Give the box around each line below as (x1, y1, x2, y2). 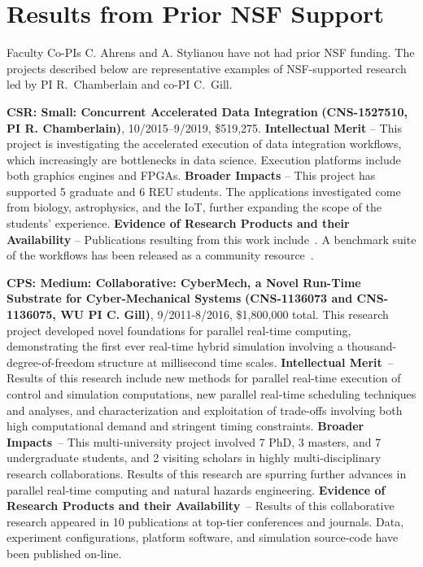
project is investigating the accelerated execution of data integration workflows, (7, 135, 402, 152)
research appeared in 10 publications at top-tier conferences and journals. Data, (7, 512, 404, 530)
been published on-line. (7, 544, 122, 561)
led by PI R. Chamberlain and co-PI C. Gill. (7, 76, 233, 93)
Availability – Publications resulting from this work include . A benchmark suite (7, 230, 416, 247)
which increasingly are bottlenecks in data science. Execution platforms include (7, 150, 401, 168)
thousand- (347, 338, 397, 355)
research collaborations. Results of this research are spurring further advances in (7, 465, 407, 482)
